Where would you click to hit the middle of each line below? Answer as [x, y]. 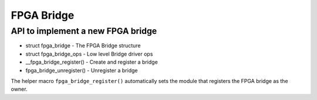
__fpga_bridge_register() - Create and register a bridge [92, 62]
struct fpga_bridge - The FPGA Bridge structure [83, 46]
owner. [19, 89]
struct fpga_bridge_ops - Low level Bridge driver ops [89, 54]
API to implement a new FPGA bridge [84, 31]
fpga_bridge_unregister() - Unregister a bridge [82, 70]
